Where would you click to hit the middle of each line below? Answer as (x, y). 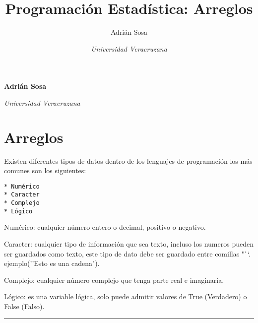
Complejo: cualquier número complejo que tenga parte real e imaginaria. (114, 280)
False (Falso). (24, 306)
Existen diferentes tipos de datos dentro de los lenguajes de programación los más (128, 161)
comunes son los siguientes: (45, 170)
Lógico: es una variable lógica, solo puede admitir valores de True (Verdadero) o (126, 296)
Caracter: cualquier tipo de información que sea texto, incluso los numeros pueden (129, 244)
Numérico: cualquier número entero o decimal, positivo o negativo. (105, 227)
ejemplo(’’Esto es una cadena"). (52, 263)
